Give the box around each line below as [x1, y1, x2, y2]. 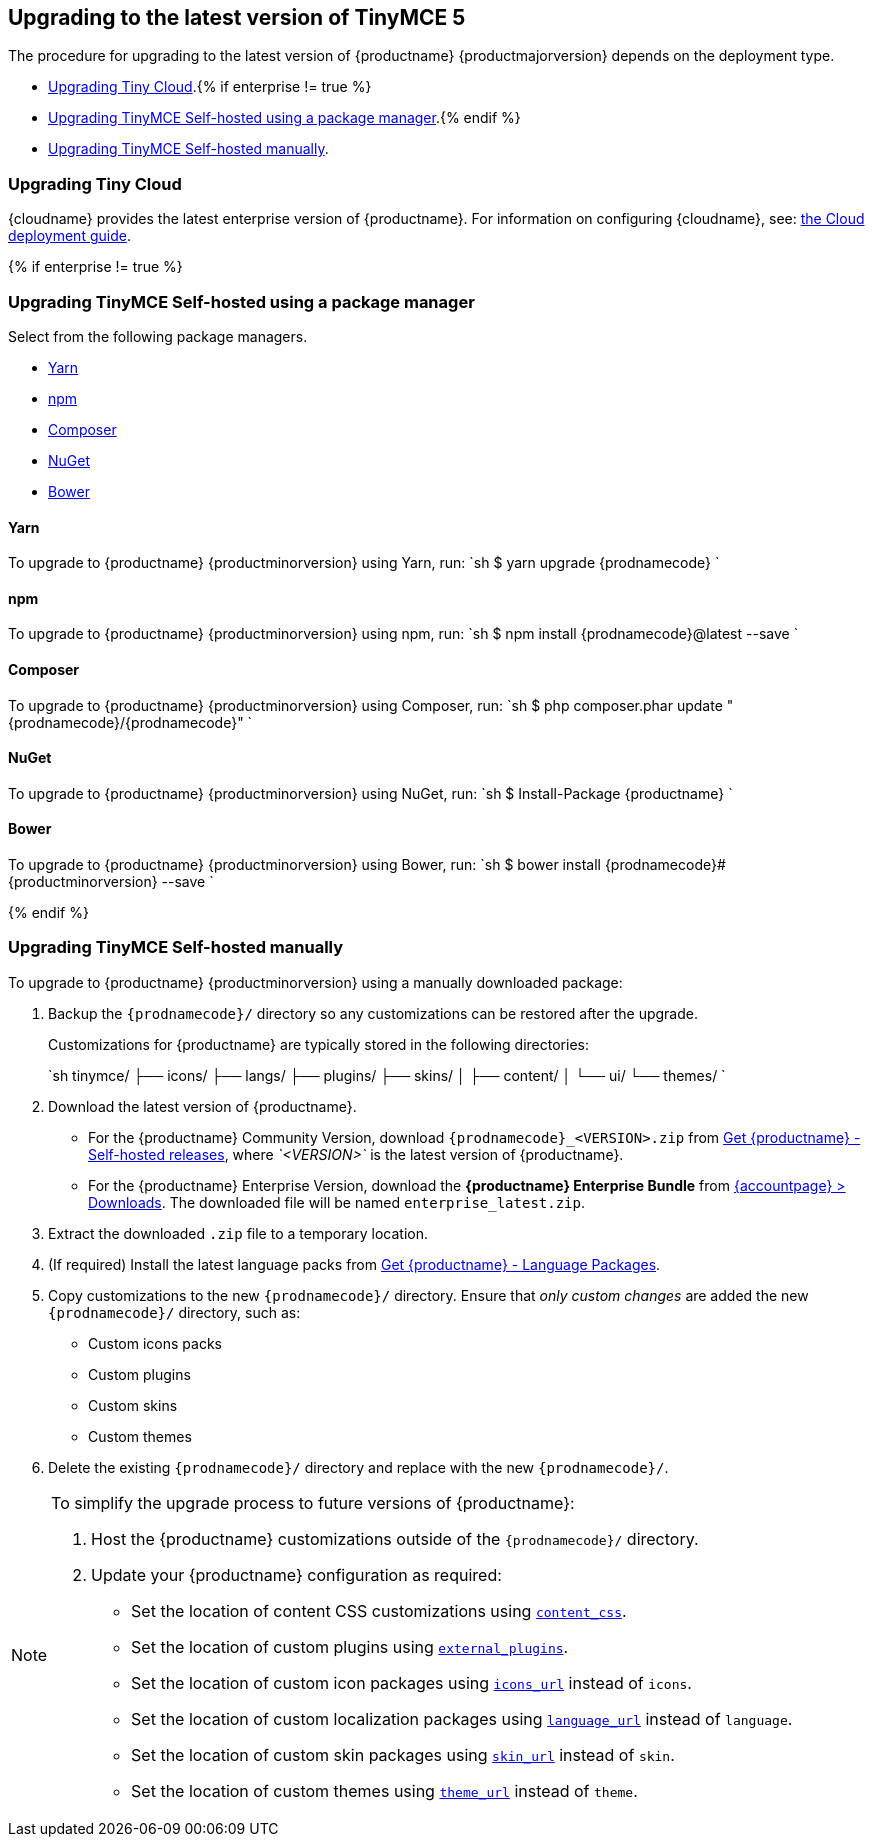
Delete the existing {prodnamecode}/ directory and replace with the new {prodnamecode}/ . [48, 1458, 669, 1476]
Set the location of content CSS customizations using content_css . [131, 1600, 627, 1621]
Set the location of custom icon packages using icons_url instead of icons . [131, 1672, 692, 1693]
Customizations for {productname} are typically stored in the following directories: [48, 1035, 589, 1053]
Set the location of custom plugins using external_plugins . [131, 1636, 569, 1657]
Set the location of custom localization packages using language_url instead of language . [131, 1708, 793, 1729]
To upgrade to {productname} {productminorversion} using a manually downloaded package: [8, 973, 623, 991]
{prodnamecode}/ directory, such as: [48, 1303, 301, 1321]
